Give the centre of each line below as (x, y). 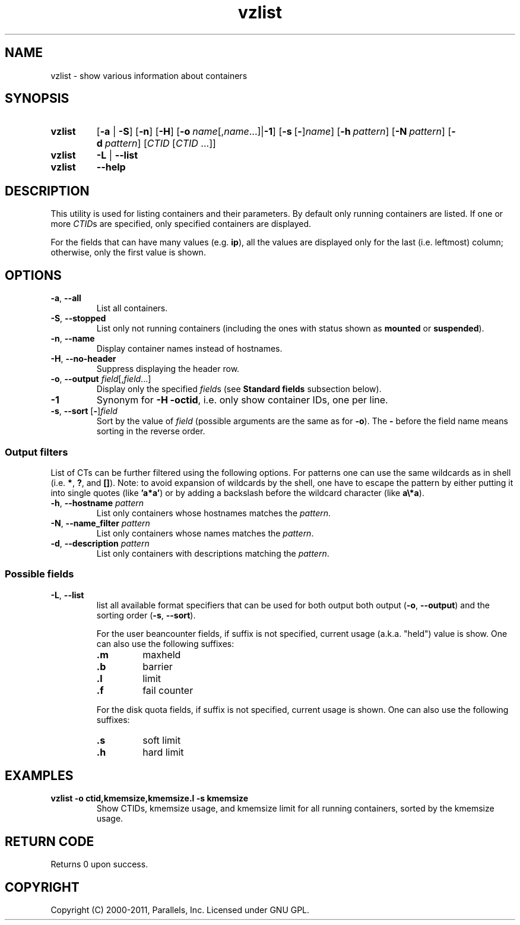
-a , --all (66, 298)
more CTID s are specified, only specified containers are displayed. (181, 224)
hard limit (163, 752)
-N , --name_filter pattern (100, 523)
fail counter (168, 690)
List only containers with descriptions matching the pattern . (213, 553)
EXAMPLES (39, 776)
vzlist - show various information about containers (149, 75)
